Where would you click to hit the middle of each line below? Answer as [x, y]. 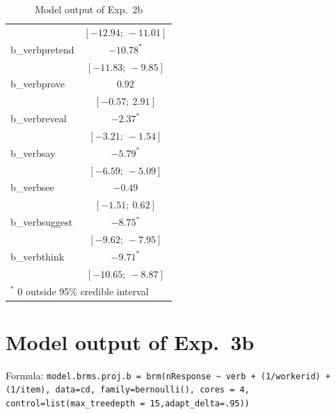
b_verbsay [33, 152]
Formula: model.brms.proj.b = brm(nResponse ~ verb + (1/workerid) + [168, 375]
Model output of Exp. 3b [130, 341]
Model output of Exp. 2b [89, 9]
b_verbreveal [39, 118]
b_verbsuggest [42, 222]
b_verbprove [38, 84]
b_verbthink [38, 256]
